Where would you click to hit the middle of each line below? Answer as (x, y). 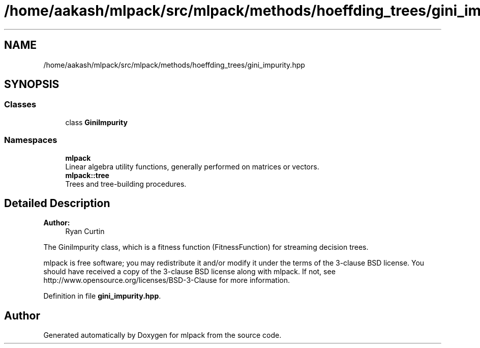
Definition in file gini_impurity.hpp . (102, 296)
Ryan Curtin (85, 231)
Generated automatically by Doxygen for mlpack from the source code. (162, 335)
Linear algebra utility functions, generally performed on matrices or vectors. (192, 166)
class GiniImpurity (96, 122)
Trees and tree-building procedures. (126, 184)
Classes (20, 105)
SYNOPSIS (32, 84)
